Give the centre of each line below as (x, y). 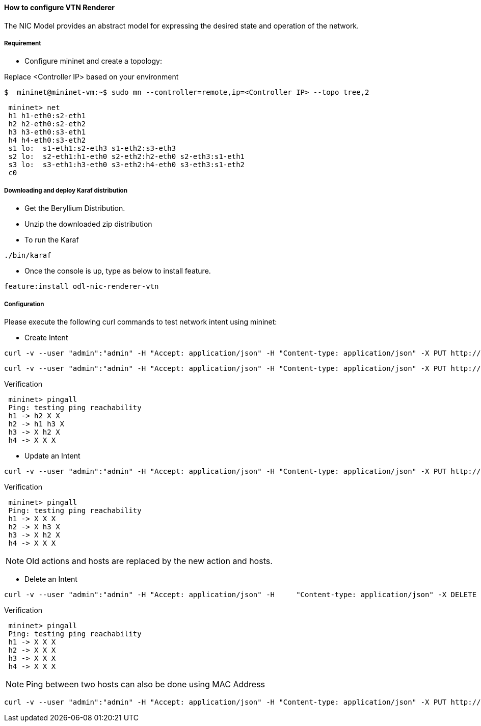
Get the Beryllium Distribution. (75, 208)
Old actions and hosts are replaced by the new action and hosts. (149, 561)
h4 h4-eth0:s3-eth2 (47, 140)
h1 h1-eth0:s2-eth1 (47, 116)
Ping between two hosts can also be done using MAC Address (146, 684)
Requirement (23, 43)
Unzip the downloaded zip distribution (88, 224)
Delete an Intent (51, 579)
